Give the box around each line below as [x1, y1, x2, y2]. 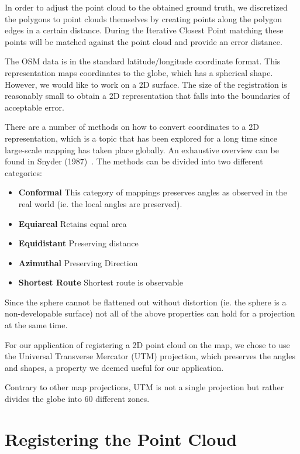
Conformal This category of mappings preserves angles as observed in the [18, 186, 287, 198]
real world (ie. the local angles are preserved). [18, 197, 182, 209]
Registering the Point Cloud [5, 427, 237, 450]
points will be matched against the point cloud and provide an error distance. [5, 35, 282, 47]
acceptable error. [5, 101, 65, 113]
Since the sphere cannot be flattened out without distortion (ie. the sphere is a [5, 295, 287, 308]
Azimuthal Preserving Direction [18, 256, 138, 269]
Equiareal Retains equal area [18, 217, 127, 229]
